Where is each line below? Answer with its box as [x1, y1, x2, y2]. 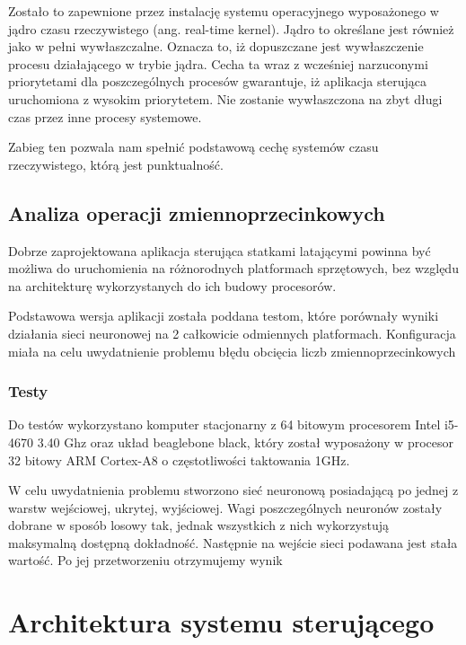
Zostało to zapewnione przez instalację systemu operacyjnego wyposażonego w [8, 2, 439, 20]
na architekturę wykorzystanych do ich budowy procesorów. [8, 276, 337, 295]
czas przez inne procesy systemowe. [8, 107, 202, 126]
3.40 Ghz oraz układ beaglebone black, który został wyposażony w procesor [37, 432, 453, 451]
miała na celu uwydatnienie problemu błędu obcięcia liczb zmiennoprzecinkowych [8, 341, 456, 360]
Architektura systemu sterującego [8, 604, 435, 641]
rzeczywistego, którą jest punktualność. [8, 155, 224, 173]
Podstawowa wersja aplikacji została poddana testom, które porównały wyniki [8, 306, 439, 325]
